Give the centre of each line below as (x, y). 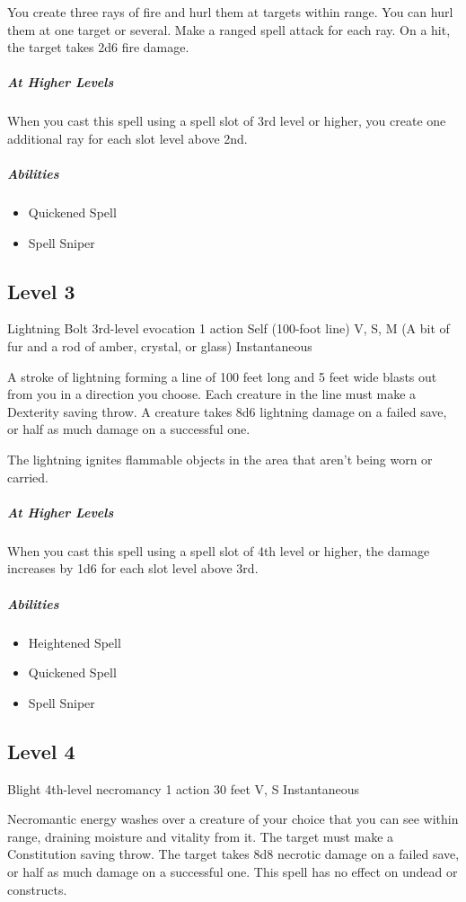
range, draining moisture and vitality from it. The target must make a (201, 836)
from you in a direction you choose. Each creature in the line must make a (212, 394)
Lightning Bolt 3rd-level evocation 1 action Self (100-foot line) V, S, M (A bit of (229, 328)
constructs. (37, 889)
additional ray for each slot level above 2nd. (127, 138)
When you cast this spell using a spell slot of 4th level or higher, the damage (219, 550)
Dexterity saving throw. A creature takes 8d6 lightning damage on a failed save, (227, 411)
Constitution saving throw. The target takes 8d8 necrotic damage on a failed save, (233, 854)
